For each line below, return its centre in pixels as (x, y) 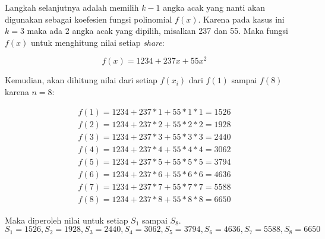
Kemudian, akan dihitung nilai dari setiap (81, 80)
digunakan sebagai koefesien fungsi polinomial (89, 19)
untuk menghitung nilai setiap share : (98, 42)
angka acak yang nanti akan (214, 7)
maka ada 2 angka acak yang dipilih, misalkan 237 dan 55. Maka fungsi (157, 31)
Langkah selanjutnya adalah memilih (72, 7)
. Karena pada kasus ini (241, 19)
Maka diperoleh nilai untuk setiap (67, 220)
